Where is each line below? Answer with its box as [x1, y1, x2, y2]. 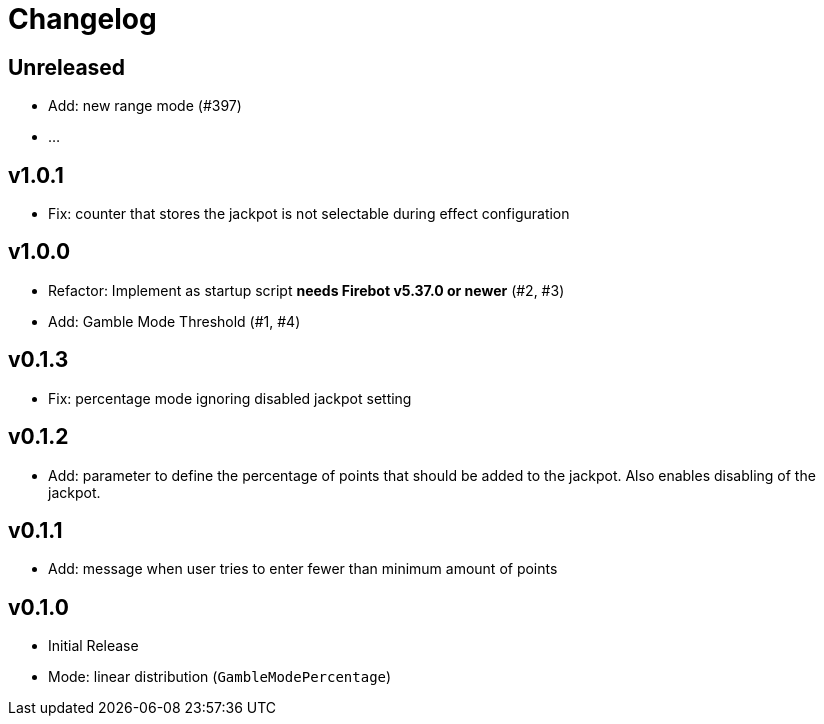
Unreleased [8, 54, 126, 80]
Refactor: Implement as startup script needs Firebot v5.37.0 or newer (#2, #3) [48, 281, 565, 299]
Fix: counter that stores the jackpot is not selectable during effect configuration [48, 205, 570, 223]
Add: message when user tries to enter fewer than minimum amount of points [48, 560, 558, 578]
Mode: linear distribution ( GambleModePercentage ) [48, 668, 392, 686]
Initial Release [48, 637, 139, 655]
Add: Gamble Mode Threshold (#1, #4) [48, 312, 301, 330]
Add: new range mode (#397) [48, 97, 242, 115]
